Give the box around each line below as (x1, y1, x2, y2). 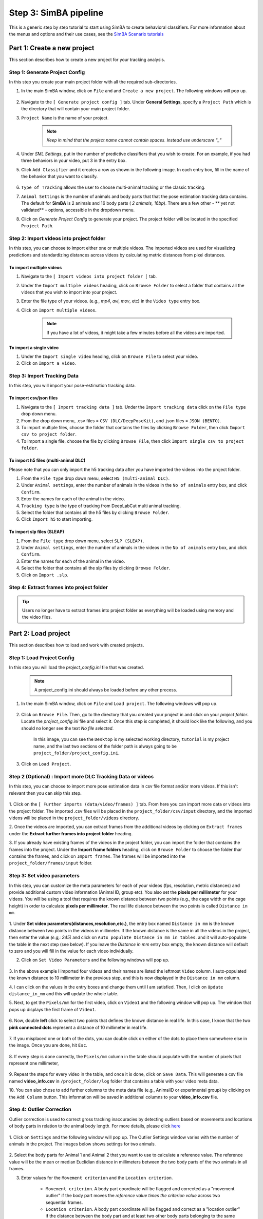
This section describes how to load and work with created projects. (9, 642, 144, 648)
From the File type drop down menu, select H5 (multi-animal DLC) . (21, 475, 170, 481)
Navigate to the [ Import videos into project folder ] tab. (21, 274, 157, 279)
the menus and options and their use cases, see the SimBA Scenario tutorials (9, 31, 164, 37)
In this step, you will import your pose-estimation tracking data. (9, 383, 136, 389)
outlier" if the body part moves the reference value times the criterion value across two (45, 1193, 220, 1199)
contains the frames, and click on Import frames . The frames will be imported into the (9, 853, 186, 859)
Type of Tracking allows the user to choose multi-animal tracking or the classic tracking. (21, 184, 206, 190)
